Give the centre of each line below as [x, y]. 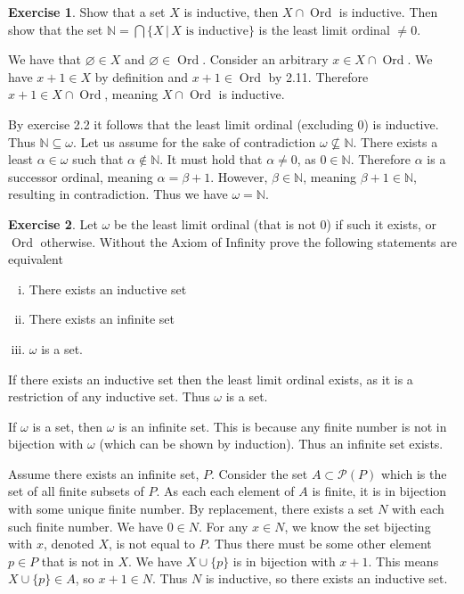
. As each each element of [225, 491]
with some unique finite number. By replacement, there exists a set [191, 509]
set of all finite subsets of [76, 491]
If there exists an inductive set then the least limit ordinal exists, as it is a [211, 379]
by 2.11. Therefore [318, 76]
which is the [414, 473]
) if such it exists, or [382, 223]
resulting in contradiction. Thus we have [118, 194]
